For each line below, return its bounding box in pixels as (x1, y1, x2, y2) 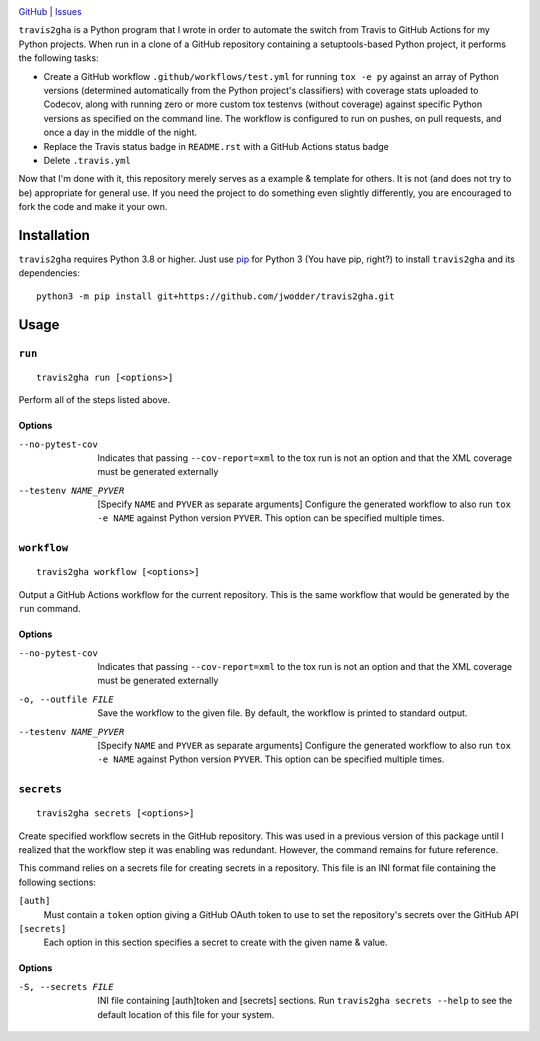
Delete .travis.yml (43, 154, 132, 166)
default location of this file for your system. (97, 1008, 275, 1020)
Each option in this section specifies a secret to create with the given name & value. (43, 936, 389, 949)
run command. (18, 603, 81, 615)
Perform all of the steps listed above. (18, 394, 170, 406)
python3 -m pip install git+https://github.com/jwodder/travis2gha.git (36, 290, 395, 302)
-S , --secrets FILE (18, 981, 114, 992)
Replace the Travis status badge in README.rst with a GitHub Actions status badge (43, 140, 390, 152)
